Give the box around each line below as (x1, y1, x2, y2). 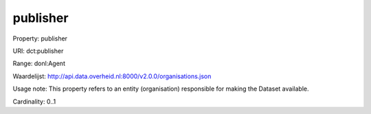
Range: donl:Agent (12, 59, 65, 68)
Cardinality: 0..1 (12, 97, 56, 106)
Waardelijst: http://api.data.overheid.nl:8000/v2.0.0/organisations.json (12, 72, 212, 80)
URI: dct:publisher (12, 47, 64, 55)
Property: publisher (12, 34, 68, 43)
